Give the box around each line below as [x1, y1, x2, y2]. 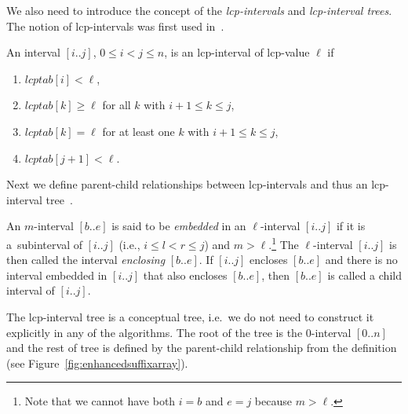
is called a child [327, 266, 402, 283]
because [254, 393, 292, 409]
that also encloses [143, 266, 228, 283]
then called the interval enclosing [6, 251, 166, 268]
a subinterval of [6, 236, 82, 252]
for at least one [102, 123, 175, 139]
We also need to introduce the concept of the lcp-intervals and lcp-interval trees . [6, 2, 392, 18]
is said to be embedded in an [111, 218, 246, 234]
